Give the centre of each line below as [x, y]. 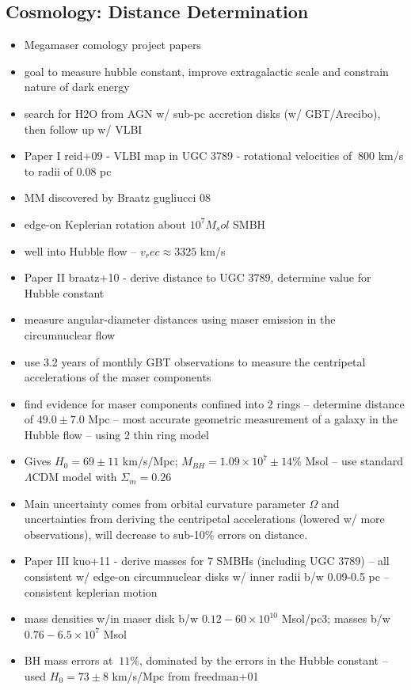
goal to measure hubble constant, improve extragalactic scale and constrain [206, 71]
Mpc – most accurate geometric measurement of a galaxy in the [243, 419]
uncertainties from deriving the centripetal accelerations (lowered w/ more [204, 519]
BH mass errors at [68, 660]
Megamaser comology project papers [112, 45]
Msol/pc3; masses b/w [336, 618]
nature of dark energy [77, 87]
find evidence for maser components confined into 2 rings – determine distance [214, 403]
